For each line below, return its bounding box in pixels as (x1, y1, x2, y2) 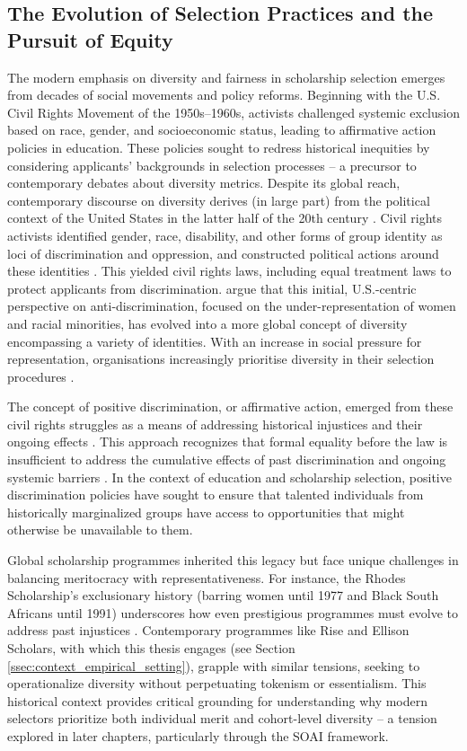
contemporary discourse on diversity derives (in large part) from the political (7, 190, 430, 209)
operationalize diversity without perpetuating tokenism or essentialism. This (7, 674, 427, 693)
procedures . (7, 367, 75, 385)
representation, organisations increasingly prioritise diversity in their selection (7, 349, 435, 368)
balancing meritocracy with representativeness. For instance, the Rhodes (7, 568, 406, 587)
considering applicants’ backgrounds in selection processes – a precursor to (7, 155, 417, 174)
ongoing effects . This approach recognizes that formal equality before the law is (7, 432, 448, 451)
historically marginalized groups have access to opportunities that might (7, 502, 405, 521)
